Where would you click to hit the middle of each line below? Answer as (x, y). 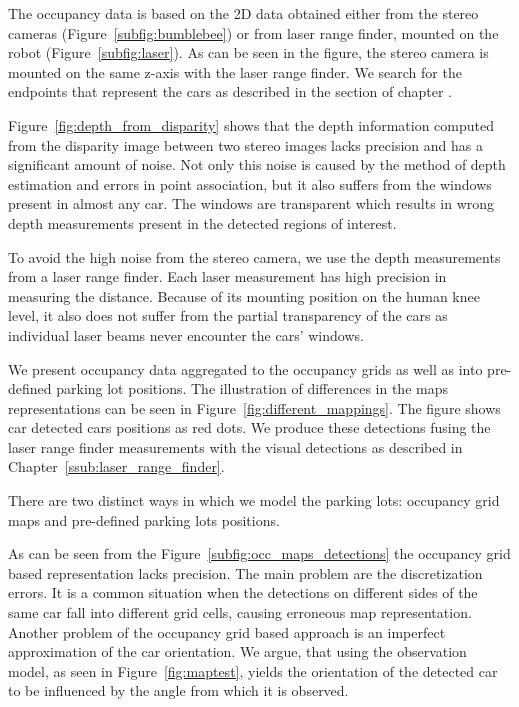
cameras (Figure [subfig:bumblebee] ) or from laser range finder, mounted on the (253, 32)
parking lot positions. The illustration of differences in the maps (252, 388)
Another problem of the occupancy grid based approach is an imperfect (227, 631)
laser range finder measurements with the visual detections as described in (235, 446)
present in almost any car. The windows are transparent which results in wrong (251, 203)
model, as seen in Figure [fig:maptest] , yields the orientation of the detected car (253, 670)
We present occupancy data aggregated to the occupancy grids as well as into (245, 368)
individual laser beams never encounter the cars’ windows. (186, 334)
